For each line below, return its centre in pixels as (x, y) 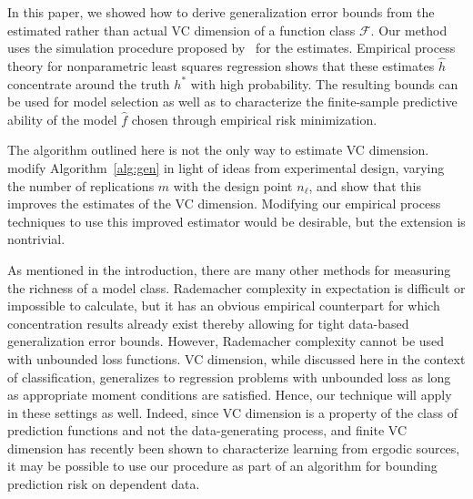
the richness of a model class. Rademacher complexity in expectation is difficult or (236, 287)
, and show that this (365, 185)
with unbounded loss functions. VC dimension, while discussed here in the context (236, 358)
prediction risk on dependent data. (104, 484)
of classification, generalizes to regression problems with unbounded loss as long (229, 377)
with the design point (233, 185)
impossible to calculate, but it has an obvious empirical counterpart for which (224, 306)
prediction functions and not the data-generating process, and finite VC (207, 430)
